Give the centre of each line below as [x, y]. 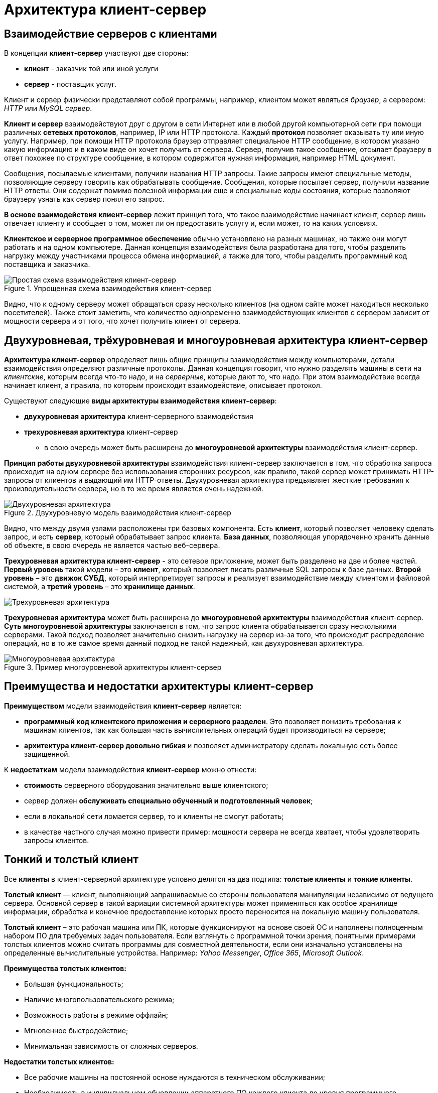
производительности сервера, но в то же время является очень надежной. [134, 489]
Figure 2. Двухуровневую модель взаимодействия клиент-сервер [118, 513]
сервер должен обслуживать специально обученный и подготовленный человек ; [169, 800]
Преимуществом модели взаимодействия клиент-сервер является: [123, 706]
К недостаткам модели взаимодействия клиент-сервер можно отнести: [130, 769]
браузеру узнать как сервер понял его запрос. [84, 199]
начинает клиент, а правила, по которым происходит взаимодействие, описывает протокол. [163, 385]
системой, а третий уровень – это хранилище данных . [100, 587]
